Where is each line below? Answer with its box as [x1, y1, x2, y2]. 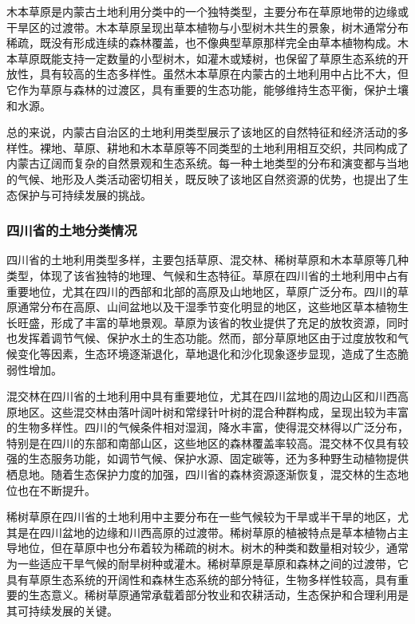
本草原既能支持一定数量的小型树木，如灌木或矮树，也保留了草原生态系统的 [6, 49, 397, 66]
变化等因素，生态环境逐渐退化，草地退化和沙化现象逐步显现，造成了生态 [17, 345, 397, 361]
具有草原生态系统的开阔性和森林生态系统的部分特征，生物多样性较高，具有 [6, 571, 397, 587]
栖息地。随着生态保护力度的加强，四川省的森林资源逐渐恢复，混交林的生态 [6, 466, 397, 483]
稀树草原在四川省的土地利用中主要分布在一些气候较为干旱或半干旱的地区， [6, 508, 397, 525]
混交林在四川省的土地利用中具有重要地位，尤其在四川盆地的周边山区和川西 [6, 388, 397, 405]
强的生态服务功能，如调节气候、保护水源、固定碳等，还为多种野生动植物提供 [6, 450, 409, 467]
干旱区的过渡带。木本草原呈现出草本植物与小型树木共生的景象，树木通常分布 [6, 18, 409, 35]
